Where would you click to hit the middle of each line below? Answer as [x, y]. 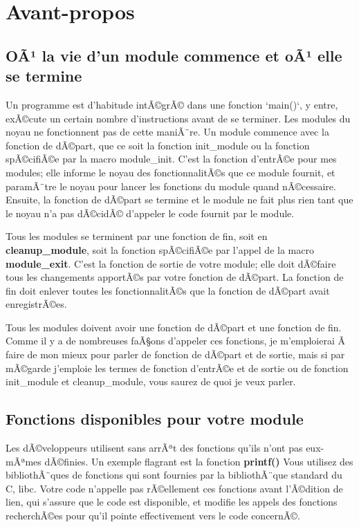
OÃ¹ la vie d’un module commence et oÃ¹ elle [174, 55]
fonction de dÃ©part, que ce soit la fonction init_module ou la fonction [158, 145]
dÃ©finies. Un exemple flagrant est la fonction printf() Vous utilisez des [199, 461]
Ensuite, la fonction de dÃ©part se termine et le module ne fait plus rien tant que [179, 200]
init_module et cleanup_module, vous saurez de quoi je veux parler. [151, 381]
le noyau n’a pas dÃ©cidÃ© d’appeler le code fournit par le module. [150, 213]
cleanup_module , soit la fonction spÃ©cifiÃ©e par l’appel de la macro [160, 249]
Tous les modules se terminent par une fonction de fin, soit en [137, 236]
